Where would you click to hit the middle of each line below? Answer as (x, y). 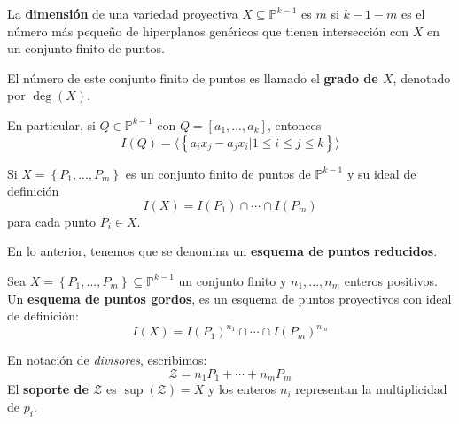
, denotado (422, 77)
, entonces (294, 124)
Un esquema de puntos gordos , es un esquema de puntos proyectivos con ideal (229, 298)
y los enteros (242, 389)
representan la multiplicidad (371, 389)
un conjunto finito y (233, 280)
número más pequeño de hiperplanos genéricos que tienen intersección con (208, 31)
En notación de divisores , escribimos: (107, 360)
